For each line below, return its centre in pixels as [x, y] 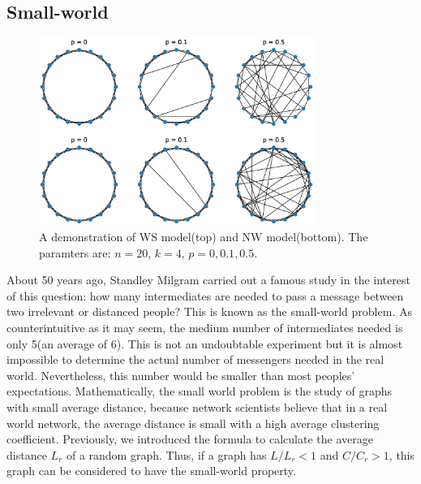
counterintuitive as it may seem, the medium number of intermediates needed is [205, 327]
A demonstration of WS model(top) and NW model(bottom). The [204, 236]
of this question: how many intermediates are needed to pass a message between [205, 295]
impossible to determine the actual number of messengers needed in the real [195, 359]
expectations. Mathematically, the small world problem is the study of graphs [199, 391]
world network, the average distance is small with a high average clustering [193, 423]
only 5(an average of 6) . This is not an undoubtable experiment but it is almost [205, 343]
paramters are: [75, 252]
